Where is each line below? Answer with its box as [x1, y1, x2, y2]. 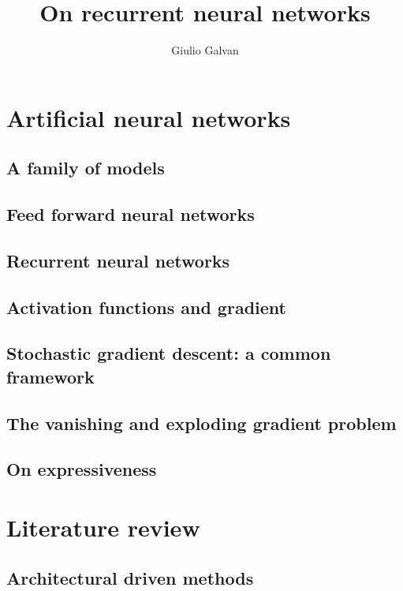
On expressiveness [6, 457, 157, 481]
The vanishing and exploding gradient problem [6, 410, 397, 435]
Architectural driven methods [6, 565, 254, 589]
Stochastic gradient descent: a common [6, 341, 331, 365]
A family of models [6, 155, 165, 180]
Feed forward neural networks [6, 202, 255, 226]
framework [6, 364, 95, 388]
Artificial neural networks [6, 101, 291, 133]
